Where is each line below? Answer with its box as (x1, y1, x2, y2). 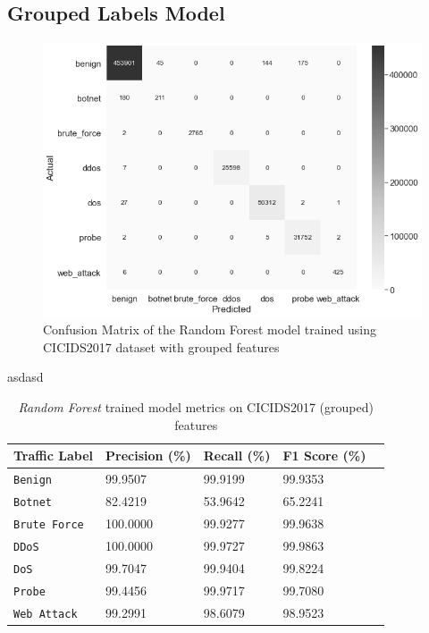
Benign (13, 474, 52, 487)
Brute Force (13, 518, 84, 531)
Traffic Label (13, 446, 93, 465)
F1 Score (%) (282, 446, 366, 465)
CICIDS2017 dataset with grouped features (43, 337, 280, 356)
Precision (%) (105, 446, 191, 465)
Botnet (13, 496, 52, 510)
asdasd (7, 367, 44, 386)
